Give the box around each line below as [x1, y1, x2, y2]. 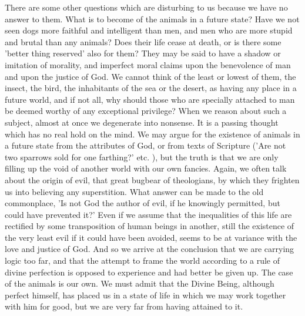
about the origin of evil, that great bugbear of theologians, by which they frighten [5, 173, 300, 186]
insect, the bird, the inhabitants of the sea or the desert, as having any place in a [5, 82, 297, 94]
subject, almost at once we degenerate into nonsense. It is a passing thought [5, 116, 279, 128]
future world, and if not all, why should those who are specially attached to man [5, 93, 295, 105]
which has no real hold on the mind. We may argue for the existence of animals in [5, 127, 300, 140]
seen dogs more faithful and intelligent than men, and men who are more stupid [5, 24, 293, 36]
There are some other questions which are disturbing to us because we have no [5, 1, 288, 13]
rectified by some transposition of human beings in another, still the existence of [5, 220, 294, 232]
